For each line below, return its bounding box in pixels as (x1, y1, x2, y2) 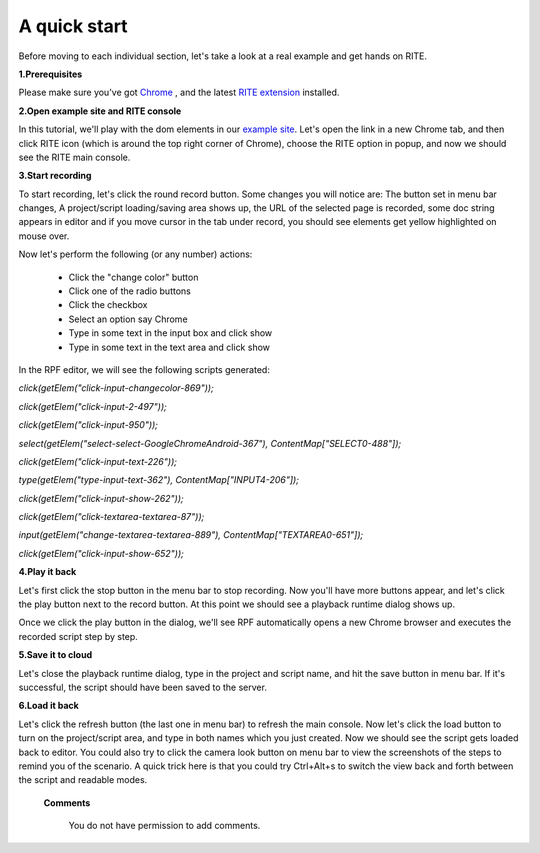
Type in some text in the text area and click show (68, 341, 270, 353)
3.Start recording (18, 170, 92, 182)
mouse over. (18, 230, 70, 242)
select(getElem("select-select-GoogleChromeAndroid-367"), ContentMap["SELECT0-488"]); (18, 437, 402, 449)
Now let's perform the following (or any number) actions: (18, 248, 253, 260)
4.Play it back (18, 566, 77, 578)
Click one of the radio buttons (68, 285, 192, 297)
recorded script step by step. (18, 630, 139, 642)
